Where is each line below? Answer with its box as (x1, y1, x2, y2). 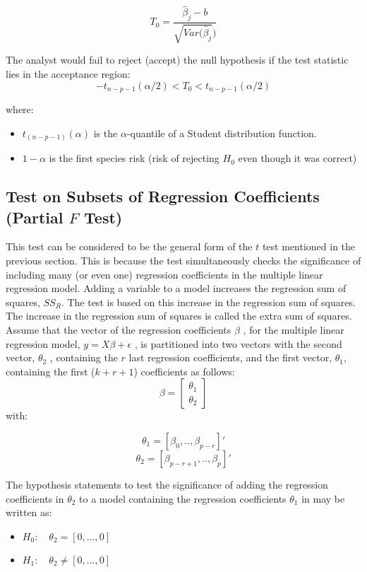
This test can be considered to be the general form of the (6, 239, 253, 254)
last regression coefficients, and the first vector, (128, 350, 332, 365)
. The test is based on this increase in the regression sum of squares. (61, 294, 356, 309)
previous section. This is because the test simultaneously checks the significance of (6, 252, 361, 267)
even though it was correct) (238, 151, 357, 165)
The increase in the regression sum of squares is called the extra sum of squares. (6, 308, 352, 323)
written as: (6, 505, 52, 520)
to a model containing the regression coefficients (79, 491, 287, 506)
